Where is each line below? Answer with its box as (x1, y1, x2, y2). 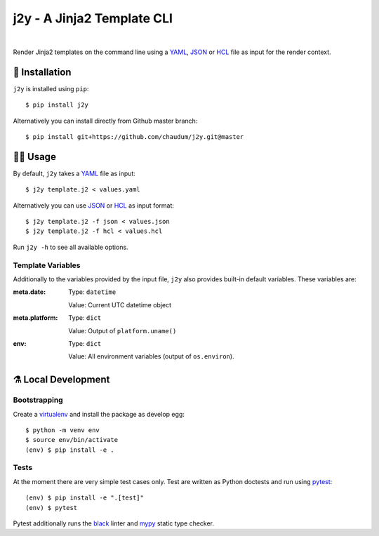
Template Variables (13, 260, 81, 270)
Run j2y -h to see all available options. (13, 243, 129, 251)
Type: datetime (68, 288, 117, 296)
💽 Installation (13, 66, 72, 78)
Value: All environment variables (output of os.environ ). (68, 352, 234, 361)
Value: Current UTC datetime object (68, 300, 172, 309)
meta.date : (13, 288, 46, 296)
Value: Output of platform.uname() (68, 326, 177, 335)
